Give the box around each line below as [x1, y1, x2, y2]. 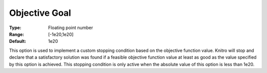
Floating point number [48, 25, 93, 31]
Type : [9, 25, 22, 31]
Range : [9, 31, 24, 37]
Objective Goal [9, 7, 71, 18]
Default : [9, 38, 27, 44]
